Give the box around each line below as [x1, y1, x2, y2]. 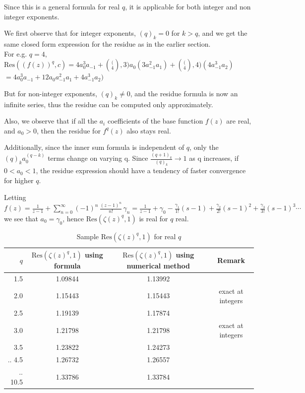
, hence [62, 213, 84, 223]
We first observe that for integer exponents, [4, 28, 136, 38]
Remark [217, 255, 245, 265]
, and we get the [198, 28, 247, 38]
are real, [226, 116, 251, 126]
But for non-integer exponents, [4, 88, 97, 98]
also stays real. [126, 125, 171, 135]
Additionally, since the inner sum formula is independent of [4, 142, 184, 152]
